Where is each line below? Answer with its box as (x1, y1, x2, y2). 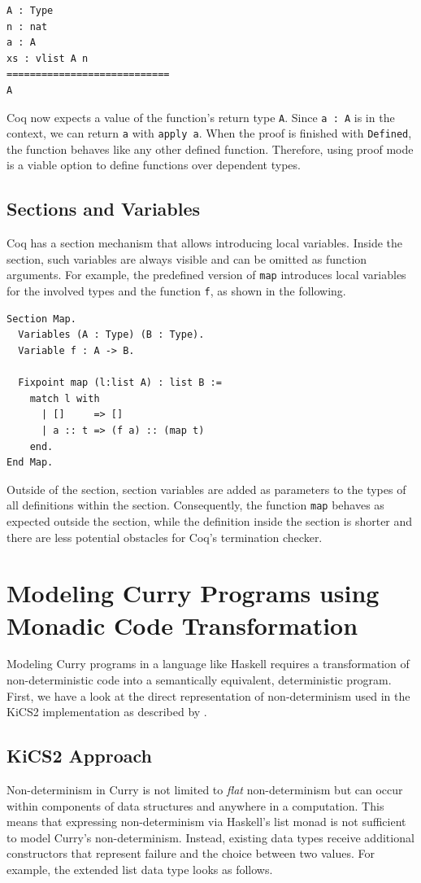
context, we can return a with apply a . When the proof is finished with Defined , (7, 125, 412, 142)
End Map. (7, 457, 54, 469)
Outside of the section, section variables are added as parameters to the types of (7, 480, 406, 497)
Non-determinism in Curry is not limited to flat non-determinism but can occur (7, 781, 403, 798)
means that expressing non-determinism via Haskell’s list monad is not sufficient (7, 813, 406, 830)
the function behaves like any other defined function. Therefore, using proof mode (7, 140, 414, 157)
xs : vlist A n (7, 52, 89, 64)
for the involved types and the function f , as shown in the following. (7, 282, 346, 299)
